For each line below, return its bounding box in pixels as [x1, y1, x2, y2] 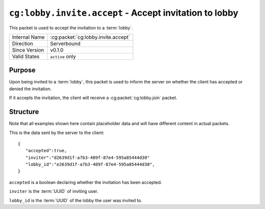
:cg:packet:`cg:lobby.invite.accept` [50, 33, 130, 40]
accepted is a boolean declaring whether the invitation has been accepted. [9, 179, 162, 185]
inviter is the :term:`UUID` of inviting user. [9, 188, 98, 194]
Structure [9, 108, 39, 116]
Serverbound [50, 40, 81, 47]
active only [50, 53, 76, 60]
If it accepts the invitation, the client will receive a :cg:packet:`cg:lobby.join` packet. [9, 95, 178, 101]
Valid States [12, 53, 40, 60]
